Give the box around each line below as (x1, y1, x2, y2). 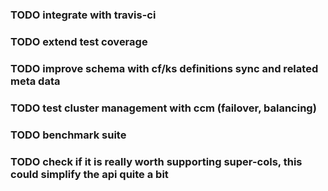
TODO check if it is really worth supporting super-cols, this (10, 154, 303, 168)
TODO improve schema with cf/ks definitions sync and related (10, 61, 319, 75)
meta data (10, 74, 61, 88)
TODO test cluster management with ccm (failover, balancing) (10, 101, 317, 115)
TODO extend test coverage (10, 34, 148, 48)
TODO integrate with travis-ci (10, 8, 157, 22)
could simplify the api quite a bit (10, 167, 169, 181)
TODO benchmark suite (10, 128, 127, 142)
